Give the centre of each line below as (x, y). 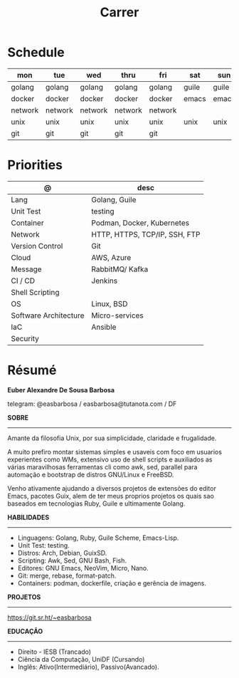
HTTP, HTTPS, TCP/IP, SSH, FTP (146, 234)
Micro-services (117, 315)
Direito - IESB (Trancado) (54, 652)
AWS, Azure (111, 257)
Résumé (32, 370)
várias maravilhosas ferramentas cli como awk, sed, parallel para (102, 466)
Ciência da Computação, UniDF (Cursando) (81, 659)
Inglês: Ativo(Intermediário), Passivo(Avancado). (88, 667)
